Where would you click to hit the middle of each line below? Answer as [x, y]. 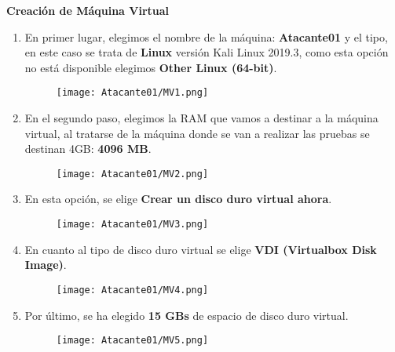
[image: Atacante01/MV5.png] [132, 341]
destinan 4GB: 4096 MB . [88, 149]
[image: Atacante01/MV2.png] [132, 174]
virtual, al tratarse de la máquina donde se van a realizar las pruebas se [197, 133]
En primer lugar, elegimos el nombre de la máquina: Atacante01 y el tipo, [206, 36]
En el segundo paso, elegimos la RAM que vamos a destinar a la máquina [201, 118]
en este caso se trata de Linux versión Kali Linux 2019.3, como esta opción [207, 52]
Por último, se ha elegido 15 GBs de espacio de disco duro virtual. [187, 315]
